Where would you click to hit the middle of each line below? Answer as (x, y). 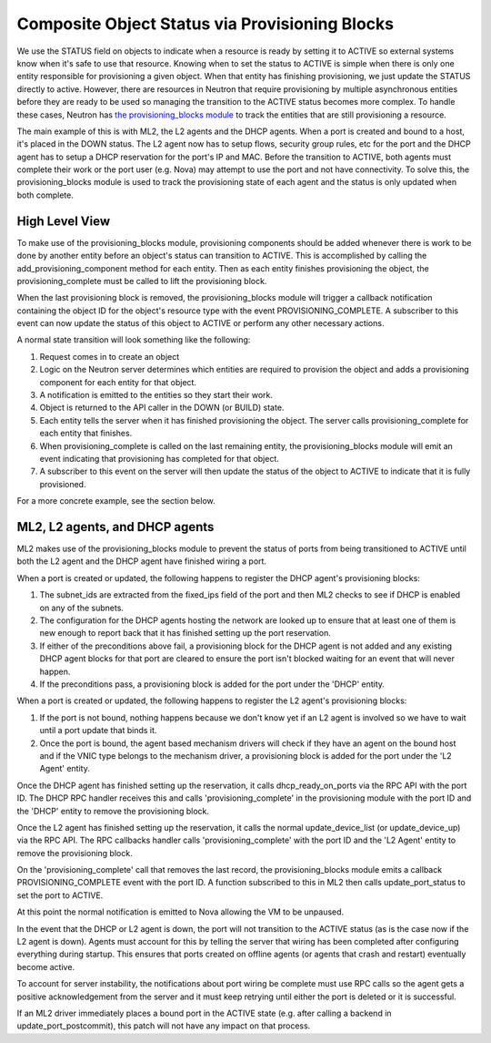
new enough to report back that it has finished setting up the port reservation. (185, 633)
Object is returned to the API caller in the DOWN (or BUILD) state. (162, 408)
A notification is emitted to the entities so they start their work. (156, 395)
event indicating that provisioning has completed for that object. (159, 459)
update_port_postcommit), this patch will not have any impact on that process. (164, 1026)
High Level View (64, 221)
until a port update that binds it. (98, 731)
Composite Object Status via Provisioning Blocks (205, 24)
